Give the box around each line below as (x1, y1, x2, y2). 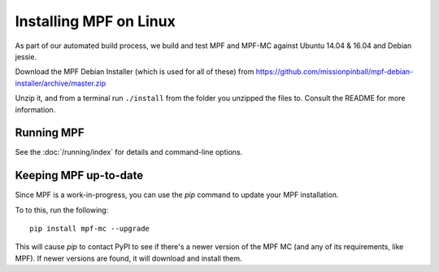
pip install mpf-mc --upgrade (29, 224, 150, 234)
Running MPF (15, 126, 85, 140)
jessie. (15, 51, 37, 61)
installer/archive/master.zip (15, 78, 106, 88)
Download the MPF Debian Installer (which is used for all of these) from (15, 67, 254, 77)
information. (15, 104, 56, 114)
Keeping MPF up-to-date (15, 169, 144, 182)
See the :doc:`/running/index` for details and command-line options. (15, 147, 243, 157)
